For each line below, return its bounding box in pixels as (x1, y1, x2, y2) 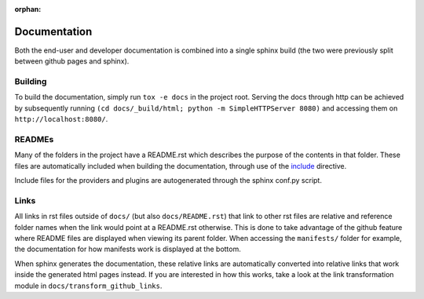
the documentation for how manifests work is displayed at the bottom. (14, 244, 241, 254)
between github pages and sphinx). (14, 57, 130, 66)
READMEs (14, 133, 54, 144)
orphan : (14, 5, 42, 13)
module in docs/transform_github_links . (14, 281, 163, 290)
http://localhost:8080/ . (14, 115, 108, 124)
